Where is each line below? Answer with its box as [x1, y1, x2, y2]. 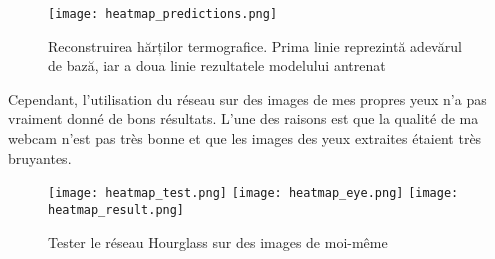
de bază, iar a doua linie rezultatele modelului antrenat [48, 55, 386, 76]
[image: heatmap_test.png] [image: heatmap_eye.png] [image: [48, 186, 459, 201]
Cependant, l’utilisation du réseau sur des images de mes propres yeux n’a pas [8, 88, 487, 109]
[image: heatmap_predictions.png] [48, 7, 278, 21]
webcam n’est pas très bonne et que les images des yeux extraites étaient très [8, 128, 482, 149]
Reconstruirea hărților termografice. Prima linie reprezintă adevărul [48, 35, 462, 56]
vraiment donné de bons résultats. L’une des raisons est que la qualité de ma [8, 108, 479, 129]
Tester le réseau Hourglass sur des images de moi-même [48, 231, 388, 252]
